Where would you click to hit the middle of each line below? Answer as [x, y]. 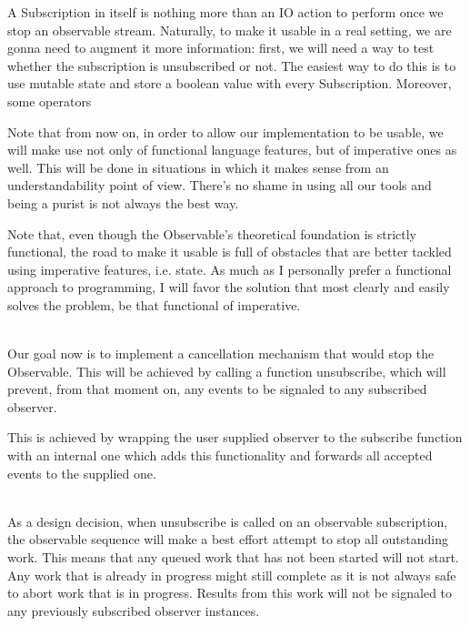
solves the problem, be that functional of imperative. [154, 304]
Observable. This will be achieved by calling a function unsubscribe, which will [227, 371]
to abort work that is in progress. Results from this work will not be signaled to [230, 593]
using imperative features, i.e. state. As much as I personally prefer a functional [230, 269]
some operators [50, 101]
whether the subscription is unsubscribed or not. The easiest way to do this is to [232, 65]
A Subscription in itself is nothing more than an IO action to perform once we [225, 12]
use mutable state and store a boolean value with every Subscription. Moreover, [230, 83]
